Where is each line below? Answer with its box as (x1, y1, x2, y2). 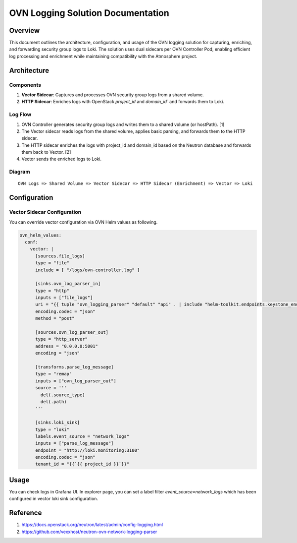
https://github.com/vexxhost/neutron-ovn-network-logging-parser (21, 529, 157, 535)
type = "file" (35, 260, 69, 266)
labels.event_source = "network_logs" (35, 433, 130, 439)
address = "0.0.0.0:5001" (35, 343, 99, 349)
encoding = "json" (35, 350, 80, 356)
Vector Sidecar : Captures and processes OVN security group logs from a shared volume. (21, 92, 204, 98)
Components (9, 81, 42, 88)
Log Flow (9, 111, 32, 118)
